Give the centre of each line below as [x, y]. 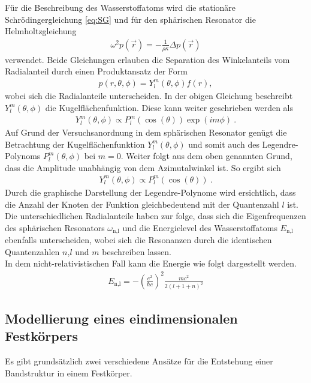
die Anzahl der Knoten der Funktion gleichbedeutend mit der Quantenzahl [142, 204]
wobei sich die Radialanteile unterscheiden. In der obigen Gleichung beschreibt [149, 96]
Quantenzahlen [32, 251]
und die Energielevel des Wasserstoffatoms [200, 227]
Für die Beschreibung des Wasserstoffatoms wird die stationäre [120, 7]
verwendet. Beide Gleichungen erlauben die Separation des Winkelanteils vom [147, 59]
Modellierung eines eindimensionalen [121, 318]
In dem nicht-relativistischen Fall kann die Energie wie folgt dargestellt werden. [151, 263]
